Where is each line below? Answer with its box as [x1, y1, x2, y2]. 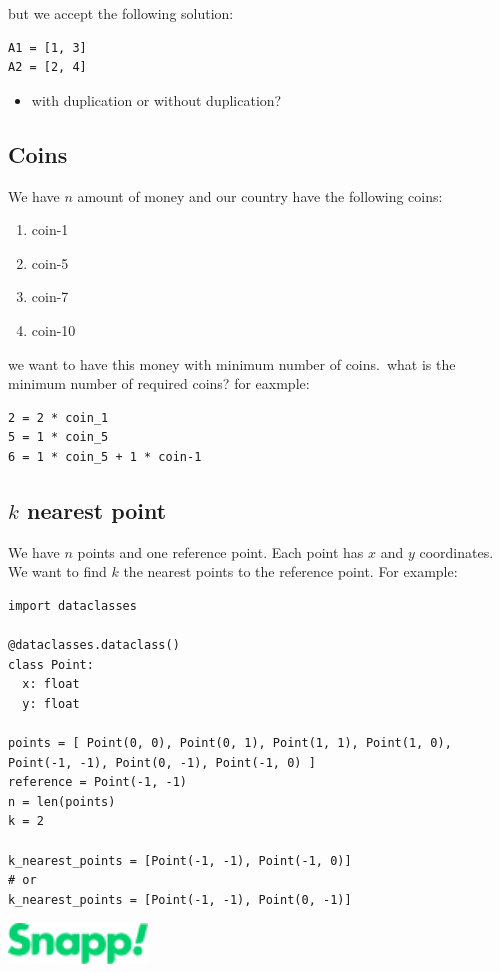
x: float [22, 677, 80, 692]
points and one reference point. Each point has [77, 541, 364, 562]
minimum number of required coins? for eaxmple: [8, 373, 310, 394]
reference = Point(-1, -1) [8, 775, 187, 790]
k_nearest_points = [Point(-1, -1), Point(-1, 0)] [8, 853, 352, 868]
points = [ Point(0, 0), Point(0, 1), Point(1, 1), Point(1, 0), [8, 736, 452, 751]
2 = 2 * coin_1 [8, 410, 109, 425]
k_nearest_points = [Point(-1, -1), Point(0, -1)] [8, 892, 352, 907]
